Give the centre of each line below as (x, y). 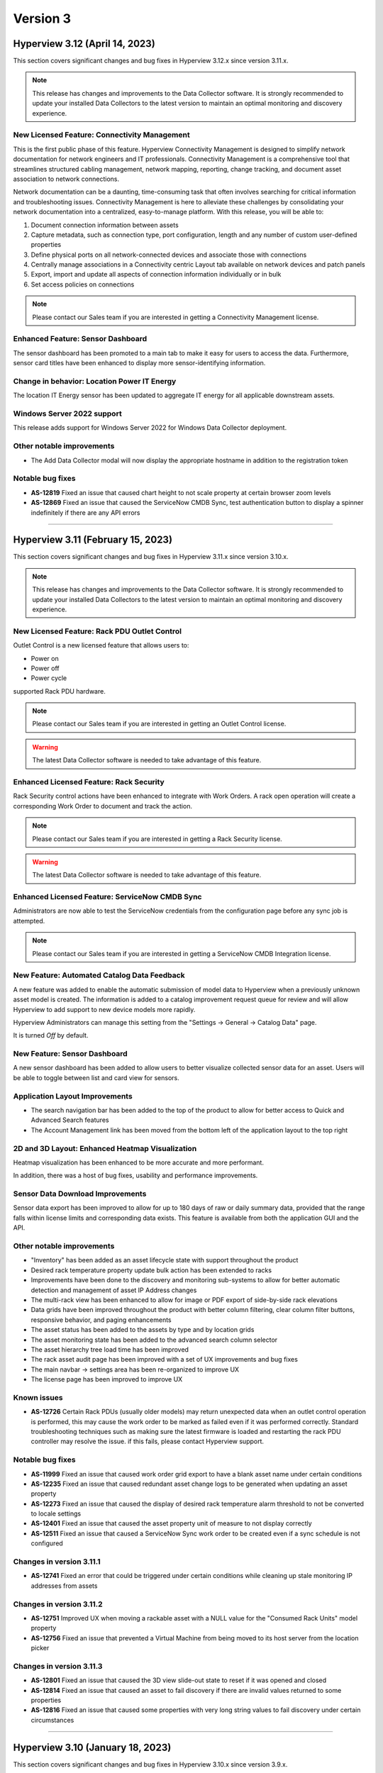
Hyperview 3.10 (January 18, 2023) (92, 1747)
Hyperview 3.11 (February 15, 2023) (93, 540)
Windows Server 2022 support (67, 413)
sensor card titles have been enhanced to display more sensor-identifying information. (139, 363)
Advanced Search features (70, 1120)
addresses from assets (64, 1586)
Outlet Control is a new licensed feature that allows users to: (101, 645)
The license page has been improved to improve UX (107, 1379)
